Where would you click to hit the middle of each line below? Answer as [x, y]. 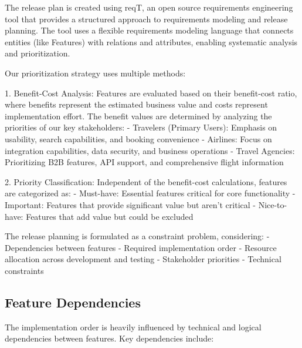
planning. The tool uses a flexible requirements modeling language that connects [149, 30]
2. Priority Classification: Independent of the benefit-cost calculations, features [146, 181]
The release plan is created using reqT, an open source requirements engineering [149, 7]
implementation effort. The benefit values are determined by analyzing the [138, 116]
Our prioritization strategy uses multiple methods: [95, 73]
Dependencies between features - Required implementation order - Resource [141, 247]
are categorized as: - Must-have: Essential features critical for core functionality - [150, 193]
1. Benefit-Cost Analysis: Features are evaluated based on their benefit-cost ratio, [151, 93]
